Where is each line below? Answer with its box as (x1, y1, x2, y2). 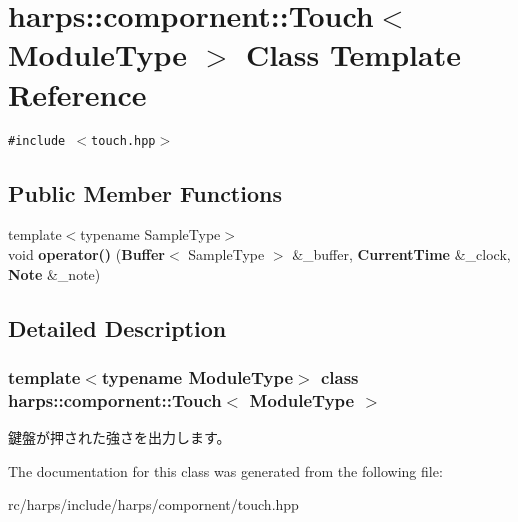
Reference (8, 73, 147, 114)
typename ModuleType (101, 364, 294, 389)
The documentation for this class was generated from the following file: (8, 460, 443, 481)
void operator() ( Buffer (8, 243, 166, 264)
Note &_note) (8, 263, 101, 284)
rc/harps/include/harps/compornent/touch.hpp (8, 494, 299, 515)
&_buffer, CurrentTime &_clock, (292, 243, 511, 264)
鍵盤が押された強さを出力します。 (8, 427, 231, 448)
